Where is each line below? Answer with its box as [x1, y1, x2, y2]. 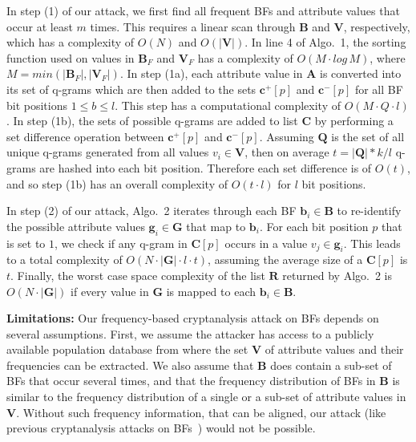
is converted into [319, 65, 402, 82]
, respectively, [343, 18, 410, 34]
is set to [6, 234, 46, 251]
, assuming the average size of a [208, 251, 363, 268]
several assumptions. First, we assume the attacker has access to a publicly [6, 325, 374, 342]
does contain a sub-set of [270, 356, 392, 373]
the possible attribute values [6, 217, 145, 234]
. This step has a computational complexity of [115, 96, 341, 113]
